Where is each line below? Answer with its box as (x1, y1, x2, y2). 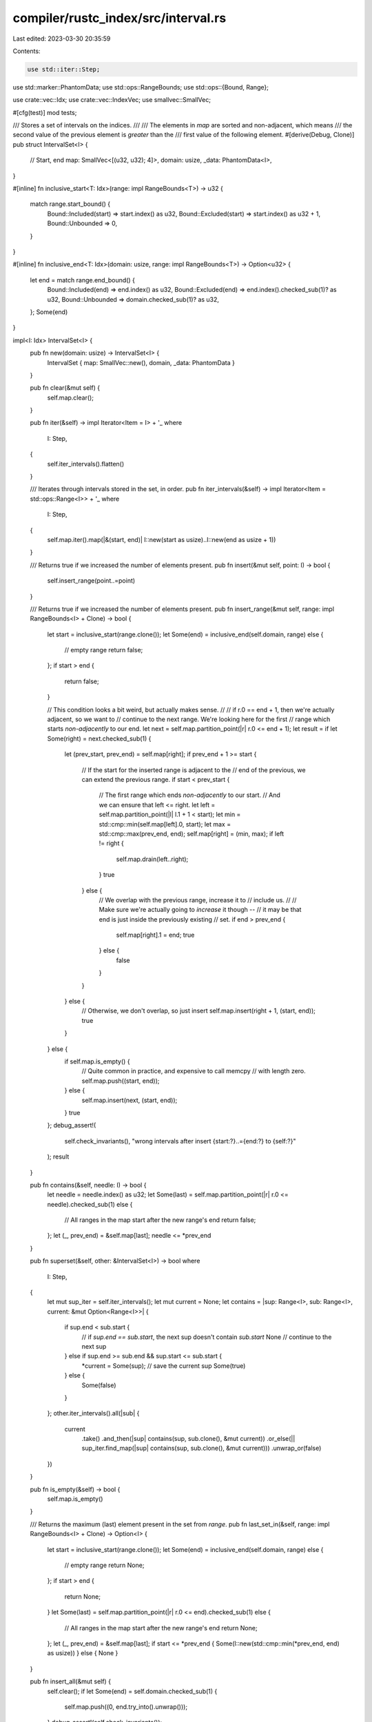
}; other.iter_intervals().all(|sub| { (47, 1409, 140, 1418)
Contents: (12, 47, 41, 55)
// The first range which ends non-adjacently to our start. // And (99, 791, 280, 799)
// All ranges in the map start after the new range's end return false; (64, 1216, 256, 1224)
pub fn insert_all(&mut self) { (30, 1677, 112, 1685)
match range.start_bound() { (30, 200, 110, 208)
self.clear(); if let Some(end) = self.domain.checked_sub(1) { (47, 1687, 218, 1695)
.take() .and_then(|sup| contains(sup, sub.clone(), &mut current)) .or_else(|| (81, 1435, 296, 1443)
